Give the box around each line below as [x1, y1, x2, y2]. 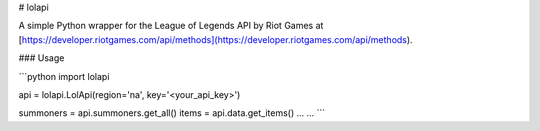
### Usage [18, 52, 65, 64]
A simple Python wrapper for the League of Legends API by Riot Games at [18, 20, 324, 32]
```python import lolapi [18, 70, 110, 82]
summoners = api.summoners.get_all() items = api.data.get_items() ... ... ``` [18, 107, 326, 119]
